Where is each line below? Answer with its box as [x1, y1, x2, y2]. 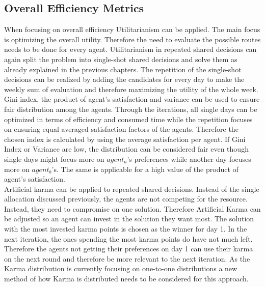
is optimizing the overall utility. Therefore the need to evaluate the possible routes [4, 34, 261, 44]
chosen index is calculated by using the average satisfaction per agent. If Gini [4, 133, 246, 144]
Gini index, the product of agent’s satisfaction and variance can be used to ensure [4, 94, 260, 104]
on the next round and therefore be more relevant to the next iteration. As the [4, 253, 250, 264]
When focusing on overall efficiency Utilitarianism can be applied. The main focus [4, 24, 260, 35]
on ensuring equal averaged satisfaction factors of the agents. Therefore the [4, 124, 238, 134]
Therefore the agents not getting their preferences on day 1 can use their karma [4, 243, 253, 254]
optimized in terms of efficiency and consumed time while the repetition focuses [4, 113, 253, 124]
